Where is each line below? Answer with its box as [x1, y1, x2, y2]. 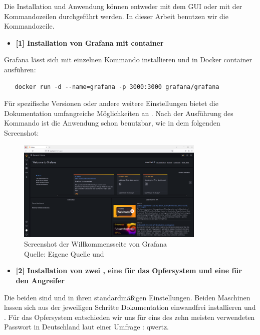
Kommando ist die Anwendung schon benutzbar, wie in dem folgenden [4, 118, 220, 128]
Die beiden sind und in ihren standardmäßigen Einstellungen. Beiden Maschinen [4, 292, 250, 302]
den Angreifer [16, 275, 65, 286]
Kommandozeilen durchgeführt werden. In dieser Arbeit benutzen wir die [4, 11, 228, 21]
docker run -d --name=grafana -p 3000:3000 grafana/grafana [15, 83, 219, 90]
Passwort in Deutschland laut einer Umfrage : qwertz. [4, 321, 169, 332]
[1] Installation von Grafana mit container [16, 37, 164, 48]
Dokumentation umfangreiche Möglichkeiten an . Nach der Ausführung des [4, 107, 233, 118]
